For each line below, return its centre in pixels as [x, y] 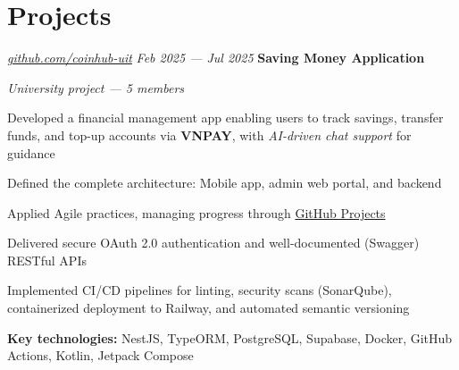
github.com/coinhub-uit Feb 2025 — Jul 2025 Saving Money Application [216, 58]
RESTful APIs [47, 260]
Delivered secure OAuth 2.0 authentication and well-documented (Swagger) [213, 243]
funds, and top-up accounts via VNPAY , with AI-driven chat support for [209, 135]
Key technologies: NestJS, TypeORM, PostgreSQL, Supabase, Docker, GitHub [230, 337]
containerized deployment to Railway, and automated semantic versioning [209, 308]
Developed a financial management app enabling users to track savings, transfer [225, 118]
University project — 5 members [96, 87]
